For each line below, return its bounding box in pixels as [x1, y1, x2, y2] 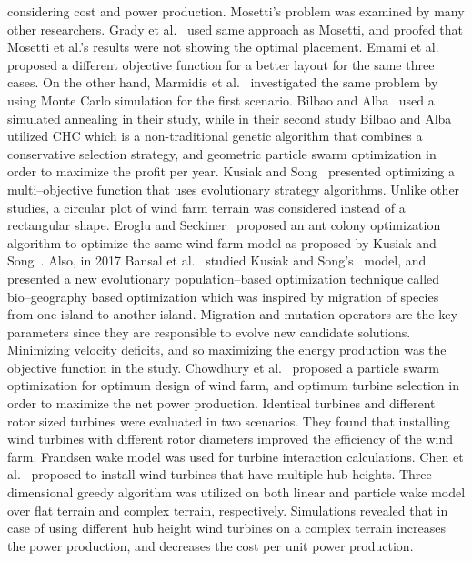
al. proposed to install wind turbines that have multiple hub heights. [7, 465, 396, 484]
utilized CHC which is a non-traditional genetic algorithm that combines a [7, 126, 423, 145]
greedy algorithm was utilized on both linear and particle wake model [77, 483, 466, 502]
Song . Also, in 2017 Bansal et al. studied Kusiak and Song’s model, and [7, 251, 427, 270]
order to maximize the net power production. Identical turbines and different [7, 394, 436, 413]
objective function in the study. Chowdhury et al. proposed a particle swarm [7, 357, 439, 376]
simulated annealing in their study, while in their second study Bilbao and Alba [7, 108, 452, 127]
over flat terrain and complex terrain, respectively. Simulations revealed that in [7, 500, 448, 519]
